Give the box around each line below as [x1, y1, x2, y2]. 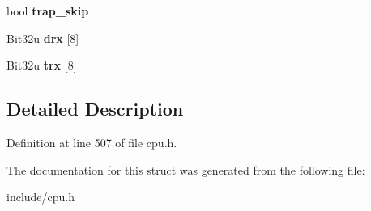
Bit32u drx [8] [6, 29, 79, 46]
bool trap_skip [6, 2, 89, 19]
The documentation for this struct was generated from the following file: [6, 161, 365, 178]
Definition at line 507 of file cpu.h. [6, 133, 177, 150]
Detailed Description [6, 96, 184, 121]
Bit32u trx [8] [6, 57, 77, 74]
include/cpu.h [6, 188, 75, 205]
